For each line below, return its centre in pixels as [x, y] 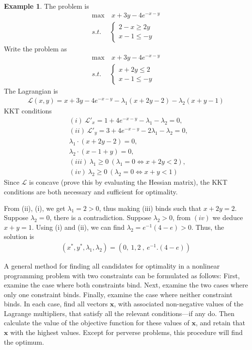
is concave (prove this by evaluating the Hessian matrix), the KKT [128, 182]
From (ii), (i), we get [35, 208]
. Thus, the [208, 227]
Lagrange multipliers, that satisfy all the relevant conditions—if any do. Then [119, 313]
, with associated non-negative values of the [179, 304]
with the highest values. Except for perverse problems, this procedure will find [126, 332]
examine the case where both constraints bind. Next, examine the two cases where [126, 285]
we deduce [228, 217]
